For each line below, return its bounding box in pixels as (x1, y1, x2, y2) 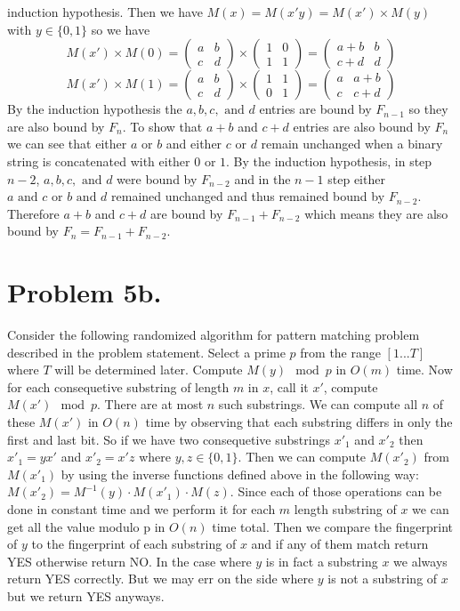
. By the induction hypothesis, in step (226, 151, 432, 170)
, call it (270, 377, 309, 396)
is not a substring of (327, 569, 438, 588)
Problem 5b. (7, 274, 162, 310)
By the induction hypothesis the (7, 100, 182, 118)
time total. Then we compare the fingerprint (212, 517, 453, 535)
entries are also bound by (293, 117, 431, 135)
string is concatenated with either (7, 151, 190, 170)
